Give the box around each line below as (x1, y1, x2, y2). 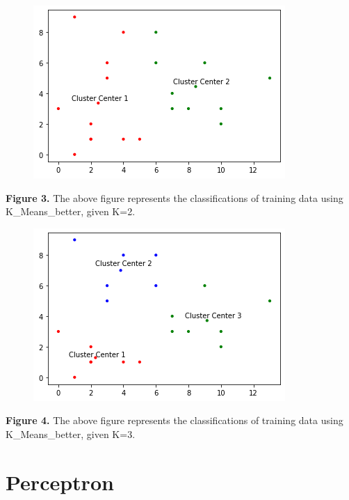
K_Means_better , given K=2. (6, 204, 136, 219)
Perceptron (6, 467, 114, 496)
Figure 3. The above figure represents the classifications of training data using (6, 190, 343, 205)
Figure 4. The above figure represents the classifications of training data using (6, 413, 343, 428)
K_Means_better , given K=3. (6, 426, 136, 441)
